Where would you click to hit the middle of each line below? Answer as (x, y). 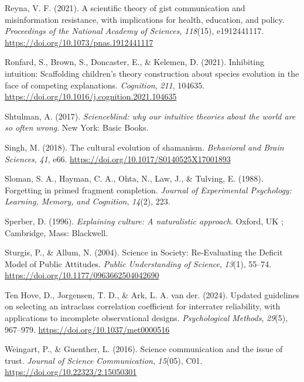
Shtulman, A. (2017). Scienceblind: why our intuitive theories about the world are (150, 116)
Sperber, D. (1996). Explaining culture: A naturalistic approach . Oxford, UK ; (144, 221)
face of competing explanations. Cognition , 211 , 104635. (105, 85)
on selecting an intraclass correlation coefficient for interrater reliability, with (143, 306)
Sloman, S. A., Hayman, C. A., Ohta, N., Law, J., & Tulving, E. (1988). (134, 178)
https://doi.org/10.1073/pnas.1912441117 (79, 42)
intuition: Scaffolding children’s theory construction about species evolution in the (152, 73)
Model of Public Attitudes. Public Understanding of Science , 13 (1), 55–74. (138, 263)
